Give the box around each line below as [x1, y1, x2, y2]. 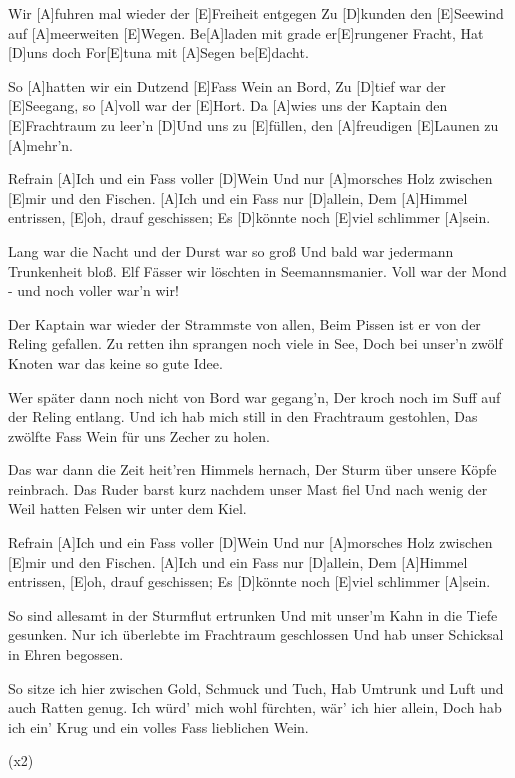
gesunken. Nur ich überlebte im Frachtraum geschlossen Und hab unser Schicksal [8, 624, 504, 645]
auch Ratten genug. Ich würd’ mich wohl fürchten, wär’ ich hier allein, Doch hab [8, 697, 502, 718]
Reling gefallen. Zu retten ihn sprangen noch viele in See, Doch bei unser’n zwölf [8, 333, 503, 354]
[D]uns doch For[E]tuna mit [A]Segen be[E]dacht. [8, 42, 309, 63]
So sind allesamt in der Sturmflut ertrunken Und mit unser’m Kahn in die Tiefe [8, 604, 498, 625]
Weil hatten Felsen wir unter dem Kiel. [8, 498, 247, 519]
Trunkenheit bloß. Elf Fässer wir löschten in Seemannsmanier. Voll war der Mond [8, 260, 507, 281]
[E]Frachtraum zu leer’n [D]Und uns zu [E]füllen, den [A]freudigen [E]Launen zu [8, 114, 499, 135]
